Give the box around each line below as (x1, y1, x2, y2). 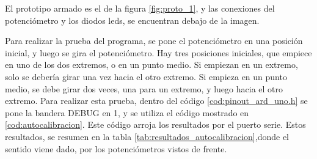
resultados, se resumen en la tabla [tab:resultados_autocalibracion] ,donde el (5, 130, 289, 142)
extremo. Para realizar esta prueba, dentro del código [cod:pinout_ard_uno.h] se (5, 94, 308, 107)
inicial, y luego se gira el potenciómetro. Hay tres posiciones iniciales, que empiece (5, 46, 312, 59)
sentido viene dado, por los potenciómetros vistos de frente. (5, 142, 227, 155)
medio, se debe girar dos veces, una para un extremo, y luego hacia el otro (5, 82, 283, 95)
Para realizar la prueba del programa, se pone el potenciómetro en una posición (5, 34, 303, 47)
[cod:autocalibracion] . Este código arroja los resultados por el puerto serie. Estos (5, 118, 306, 131)
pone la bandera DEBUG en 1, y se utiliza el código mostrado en (5, 106, 249, 119)
